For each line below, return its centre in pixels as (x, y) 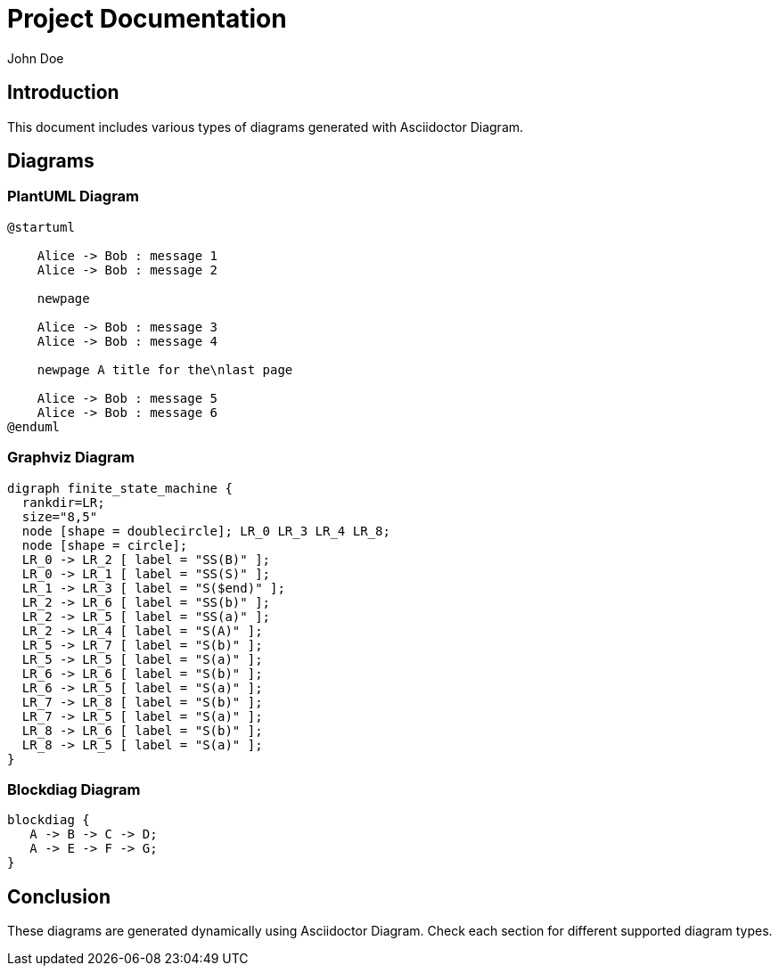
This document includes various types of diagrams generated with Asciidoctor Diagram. (266, 127)
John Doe (36, 58)
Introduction (63, 93)
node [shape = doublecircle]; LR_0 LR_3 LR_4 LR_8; (206, 531)
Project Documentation (147, 19)
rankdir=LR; (63, 502)
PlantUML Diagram (73, 196)
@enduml (34, 426)
